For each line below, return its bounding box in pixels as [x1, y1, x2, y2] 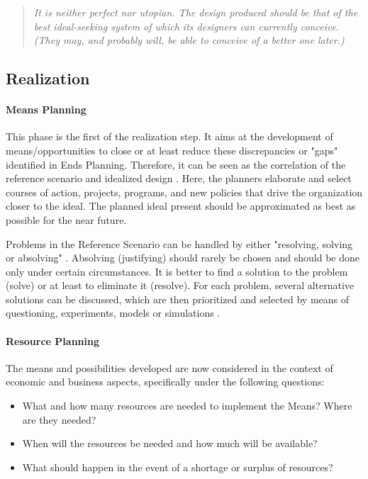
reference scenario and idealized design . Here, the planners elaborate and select [6, 171, 352, 186]
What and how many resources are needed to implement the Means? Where [22, 398, 352, 413]
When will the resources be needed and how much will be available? [22, 436, 318, 451]
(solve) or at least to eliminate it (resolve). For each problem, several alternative [6, 278, 355, 293]
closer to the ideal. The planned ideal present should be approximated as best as [6, 198, 356, 213]
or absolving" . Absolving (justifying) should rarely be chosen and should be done [6, 250, 360, 265]
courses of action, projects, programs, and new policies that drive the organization [6, 184, 363, 199]
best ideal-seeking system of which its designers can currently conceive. [33, 18, 340, 33]
